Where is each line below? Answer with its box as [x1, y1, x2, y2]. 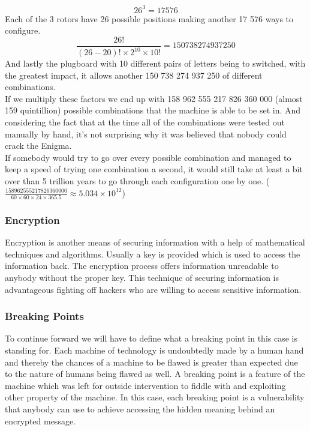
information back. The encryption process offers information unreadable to [5, 259, 279, 272]
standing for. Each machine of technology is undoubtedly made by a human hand [5, 343, 304, 356]
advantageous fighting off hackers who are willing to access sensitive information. [5, 283, 302, 295]
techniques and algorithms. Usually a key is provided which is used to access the [5, 247, 300, 260]
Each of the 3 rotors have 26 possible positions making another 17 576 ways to [5, 12, 294, 25]
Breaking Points [5, 309, 84, 324]
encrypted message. [5, 414, 76, 427]
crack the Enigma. [5, 139, 72, 152]
